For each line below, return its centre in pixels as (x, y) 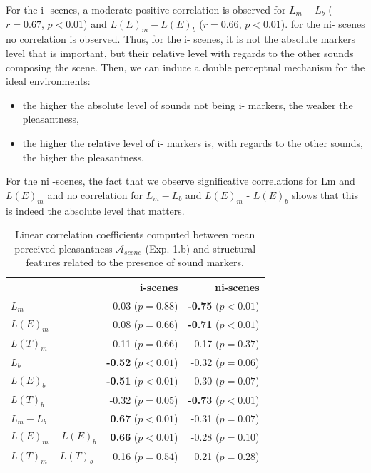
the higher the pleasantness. (83, 157)
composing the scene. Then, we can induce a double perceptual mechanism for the (185, 67)
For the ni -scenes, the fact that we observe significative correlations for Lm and (181, 181)
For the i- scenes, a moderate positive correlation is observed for (146, 9)
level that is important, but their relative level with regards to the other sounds (180, 52)
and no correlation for (95, 194)
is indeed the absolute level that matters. (95, 210)
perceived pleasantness (63, 248)
